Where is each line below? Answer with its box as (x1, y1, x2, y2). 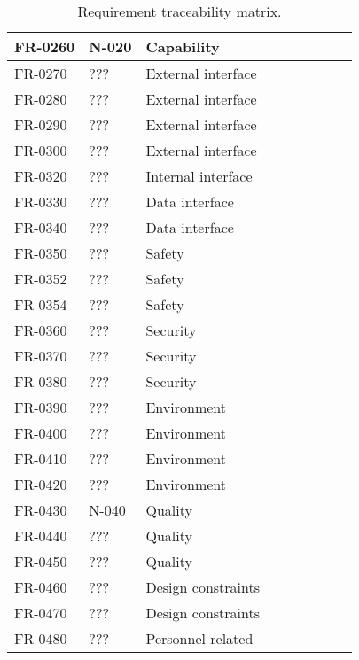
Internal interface (145, 166, 253, 186)
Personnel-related (145, 628, 254, 648)
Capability (145, 36, 220, 57)
